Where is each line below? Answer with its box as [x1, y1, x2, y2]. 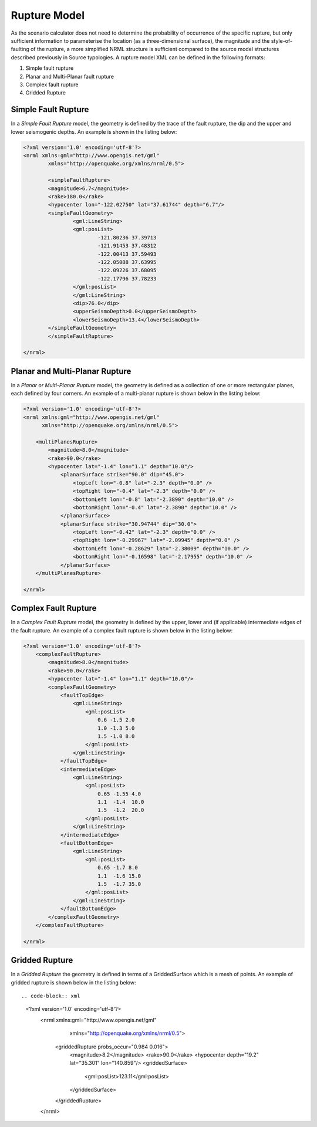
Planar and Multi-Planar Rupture [11, 366, 131, 376]
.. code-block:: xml [21, 993, 80, 1000]
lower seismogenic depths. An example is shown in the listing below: [11, 128, 177, 135]
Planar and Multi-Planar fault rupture [25, 73, 114, 80]
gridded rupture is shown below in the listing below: [11, 979, 136, 986]
